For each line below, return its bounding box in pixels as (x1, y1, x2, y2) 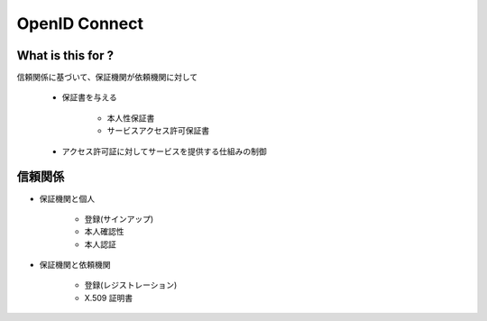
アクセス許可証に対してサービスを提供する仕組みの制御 (61, 145, 267, 157)
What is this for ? (16, 48, 115, 63)
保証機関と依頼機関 (39, 260, 111, 271)
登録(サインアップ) (84, 213, 154, 225)
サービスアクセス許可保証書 (106, 125, 210, 136)
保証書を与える (61, 92, 117, 103)
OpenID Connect (16, 14, 144, 33)
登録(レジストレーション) (84, 280, 178, 290)
